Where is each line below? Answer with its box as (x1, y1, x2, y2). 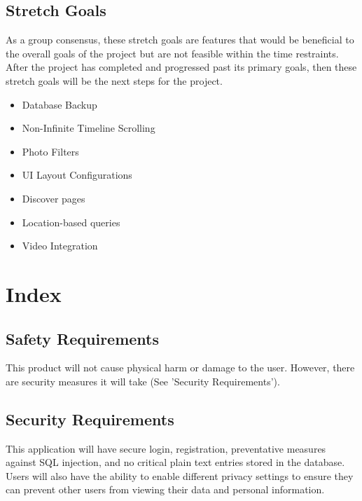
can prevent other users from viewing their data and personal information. (6, 482, 325, 497)
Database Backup (22, 97, 97, 111)
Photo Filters (22, 144, 79, 158)
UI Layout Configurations (22, 167, 132, 182)
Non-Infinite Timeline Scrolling (22, 121, 155, 135)
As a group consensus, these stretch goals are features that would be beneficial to (6, 32, 354, 47)
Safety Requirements (6, 327, 160, 349)
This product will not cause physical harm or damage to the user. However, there (6, 360, 355, 375)
